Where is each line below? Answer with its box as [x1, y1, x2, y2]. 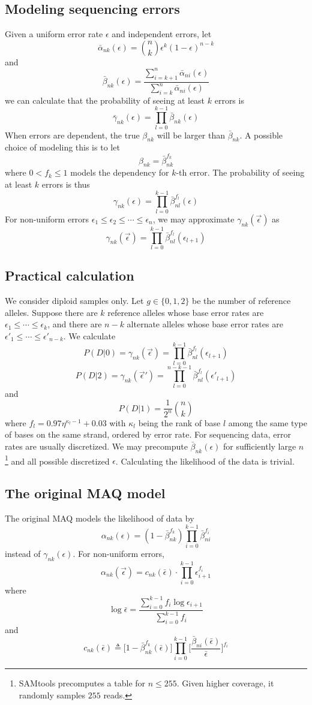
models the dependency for [70, 166, 169, 179]
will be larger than [157, 128, 225, 141]
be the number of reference [192, 294, 291, 307]
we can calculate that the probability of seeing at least [5, 94, 205, 106]
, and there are [47, 318, 102, 330]
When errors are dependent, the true [5, 128, 140, 141]
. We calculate [63, 329, 116, 342]
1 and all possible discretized [5, 453, 110, 467]
